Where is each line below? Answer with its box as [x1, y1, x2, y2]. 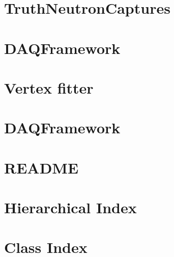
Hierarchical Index [4, 197, 137, 218]
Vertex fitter [4, 77, 94, 98]
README [4, 157, 79, 178]
